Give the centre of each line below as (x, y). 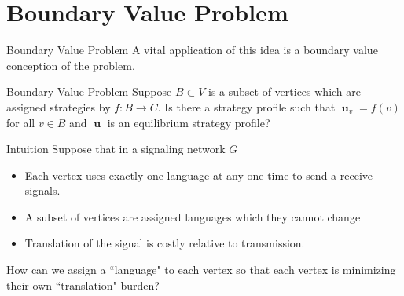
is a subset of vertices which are (285, 91)
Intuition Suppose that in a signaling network (116, 149)
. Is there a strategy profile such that (246, 106)
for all (21, 122)
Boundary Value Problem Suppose (89, 91)
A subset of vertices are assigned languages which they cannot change (193, 216)
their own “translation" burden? (83, 285)
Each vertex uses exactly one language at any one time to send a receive (198, 175)
